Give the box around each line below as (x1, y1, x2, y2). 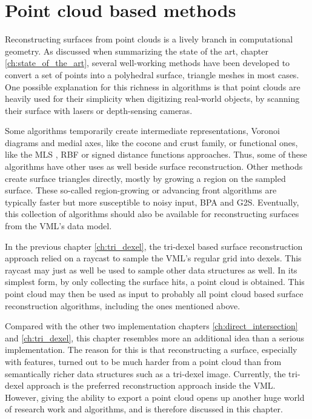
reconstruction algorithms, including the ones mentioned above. (5, 299, 241, 312)
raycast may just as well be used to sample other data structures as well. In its (5, 263, 297, 276)
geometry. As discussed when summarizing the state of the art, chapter (5, 44, 268, 57)
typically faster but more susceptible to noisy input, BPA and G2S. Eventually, (5, 195, 299, 208)
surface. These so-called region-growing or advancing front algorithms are (5, 184, 277, 196)
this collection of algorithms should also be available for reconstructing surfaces (5, 207, 299, 220)
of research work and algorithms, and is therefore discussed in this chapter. (5, 403, 283, 415)
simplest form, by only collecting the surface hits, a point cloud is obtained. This (5, 275, 305, 288)
